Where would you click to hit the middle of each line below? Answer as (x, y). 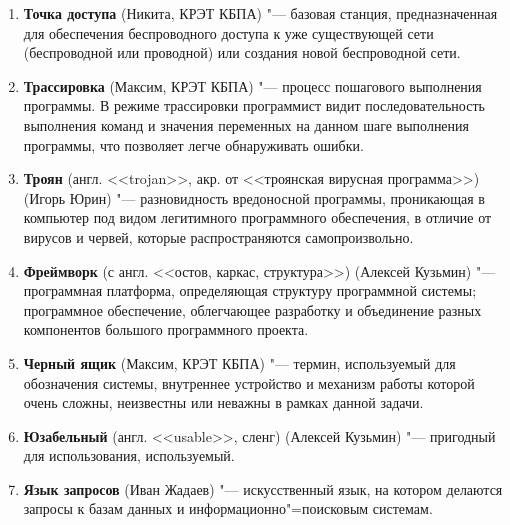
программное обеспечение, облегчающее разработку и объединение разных (252, 309)
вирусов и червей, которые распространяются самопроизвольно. (218, 236)
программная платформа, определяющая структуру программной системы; (250, 290)
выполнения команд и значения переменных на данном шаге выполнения (246, 124)
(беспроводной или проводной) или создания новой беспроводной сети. (242, 52)
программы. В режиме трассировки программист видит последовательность (254, 105)
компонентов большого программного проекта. (166, 329)
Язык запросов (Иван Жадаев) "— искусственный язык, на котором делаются (263, 488)
